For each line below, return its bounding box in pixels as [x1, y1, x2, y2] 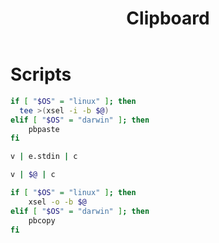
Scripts [10, 63, 72, 86]
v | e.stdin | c [10, 152, 78, 162]
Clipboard [126, 7, 210, 30]
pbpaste [28, 124, 60, 134]
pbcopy [28, 215, 56, 226]
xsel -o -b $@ [28, 197, 87, 207]
